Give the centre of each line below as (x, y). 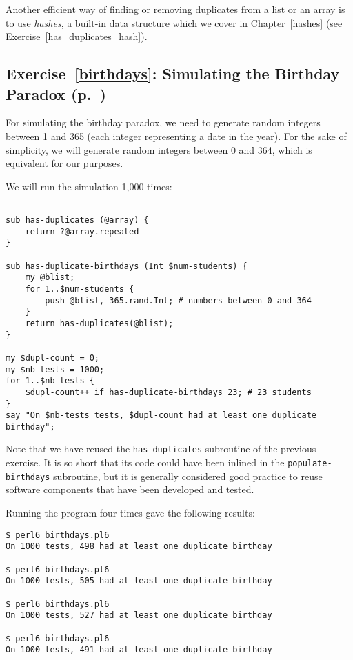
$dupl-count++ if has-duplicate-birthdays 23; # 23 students (168, 392)
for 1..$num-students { (80, 289)
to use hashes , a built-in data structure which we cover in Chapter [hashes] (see (174, 22)
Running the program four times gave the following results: (130, 513)
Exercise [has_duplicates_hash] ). (77, 36)
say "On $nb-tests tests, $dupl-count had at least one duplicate (161, 416)
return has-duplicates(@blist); (99, 323)
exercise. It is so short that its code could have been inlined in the (145, 462)
